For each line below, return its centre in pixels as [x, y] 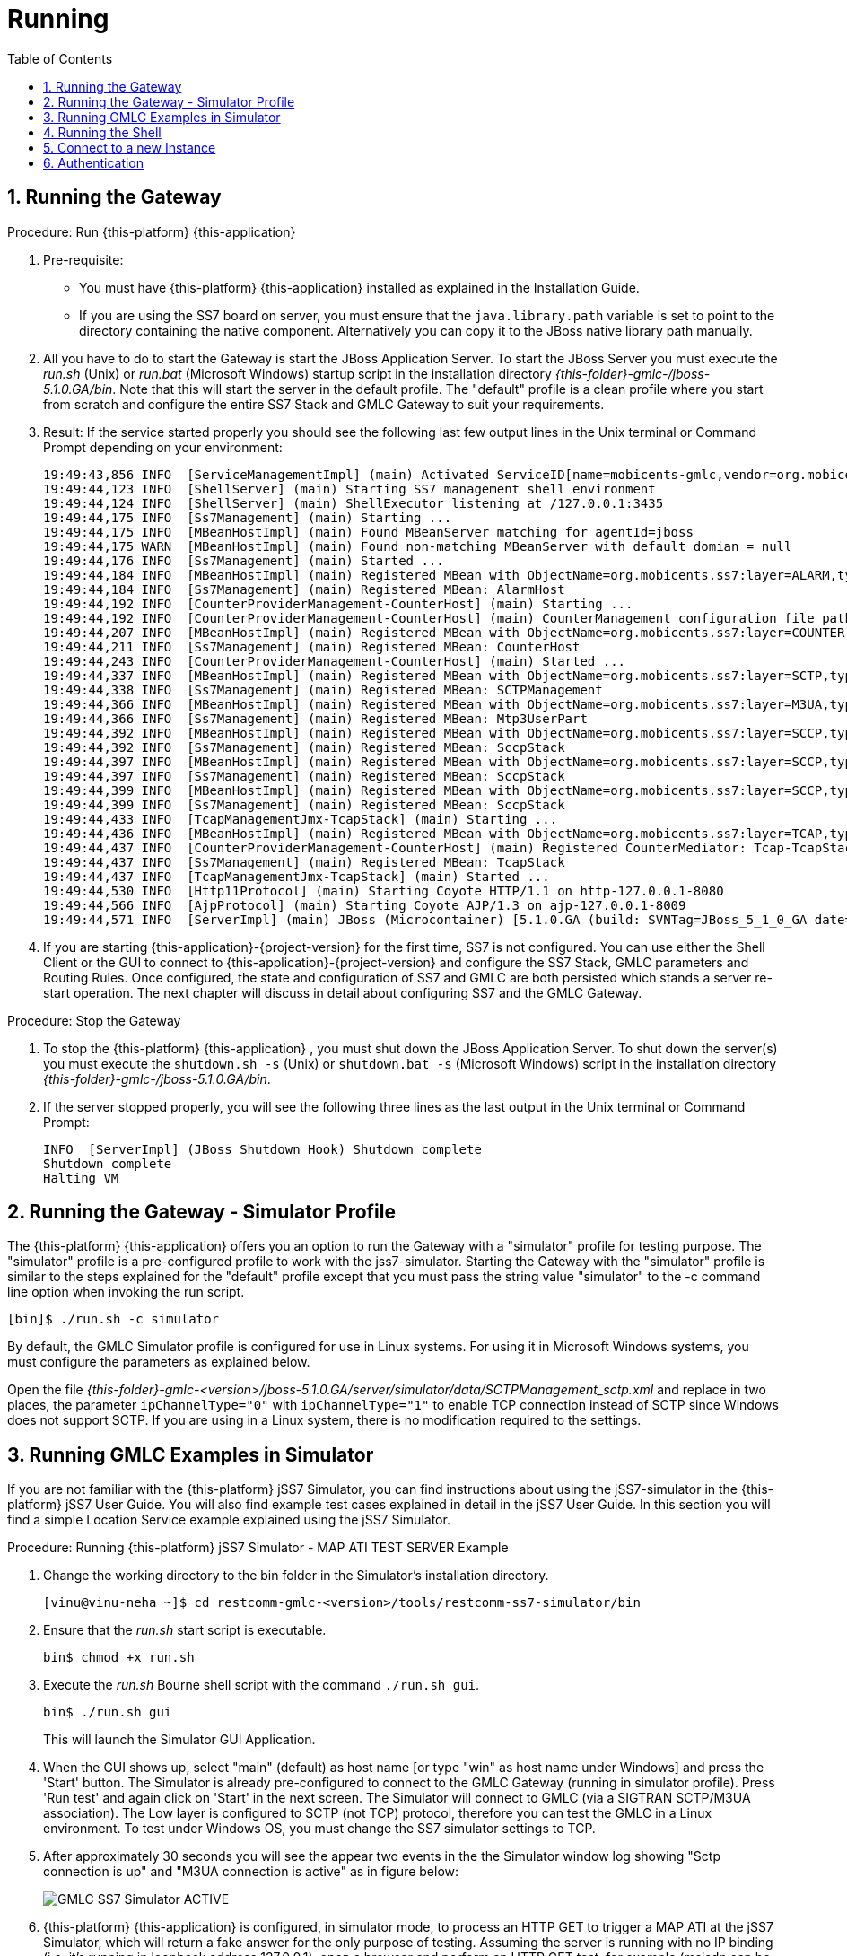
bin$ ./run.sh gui [108, 1712]
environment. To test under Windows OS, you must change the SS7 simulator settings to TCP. [319, 1829]
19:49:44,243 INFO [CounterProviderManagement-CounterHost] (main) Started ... [335, 661]
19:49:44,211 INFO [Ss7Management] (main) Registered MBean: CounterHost [312, 646]
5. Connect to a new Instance [130, 147]
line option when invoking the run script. [126, 1292]
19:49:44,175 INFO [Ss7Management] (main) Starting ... [248, 517]
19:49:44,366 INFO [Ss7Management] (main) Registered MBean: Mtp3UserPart [315, 718]
